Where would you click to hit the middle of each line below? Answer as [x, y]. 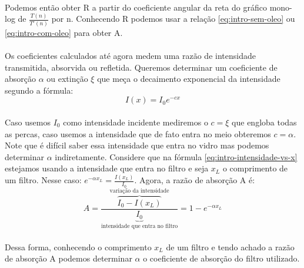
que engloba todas [264, 122]
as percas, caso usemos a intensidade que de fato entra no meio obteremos [138, 133]
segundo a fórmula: [39, 90]
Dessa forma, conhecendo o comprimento [78, 247]
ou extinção [67, 79]
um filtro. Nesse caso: [43, 180]
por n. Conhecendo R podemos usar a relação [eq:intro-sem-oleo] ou [173, 19]
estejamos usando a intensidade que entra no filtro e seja [107, 168]
